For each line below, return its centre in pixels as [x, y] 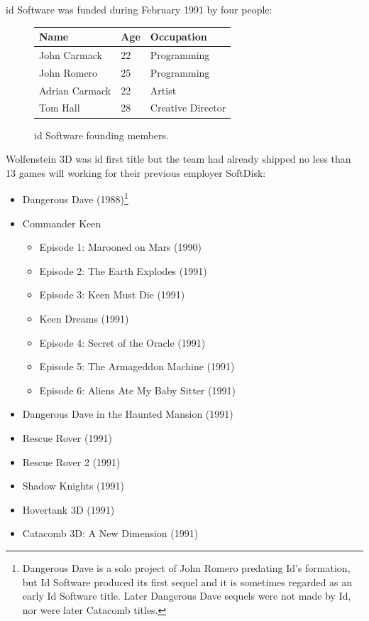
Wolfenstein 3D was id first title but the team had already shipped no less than [178, 159]
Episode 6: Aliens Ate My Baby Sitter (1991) [137, 390]
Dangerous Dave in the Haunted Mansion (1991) [128, 414]
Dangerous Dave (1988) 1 [75, 198]
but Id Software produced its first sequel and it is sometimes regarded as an [187, 582]
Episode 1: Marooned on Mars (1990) [120, 247]
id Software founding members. [101, 135]
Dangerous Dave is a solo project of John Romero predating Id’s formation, [186, 567]
